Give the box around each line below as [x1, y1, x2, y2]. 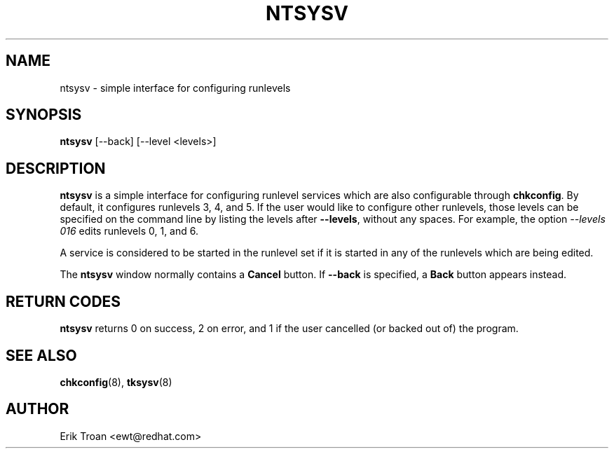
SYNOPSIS [6, 106, 82, 124]
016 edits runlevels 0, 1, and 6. [60, 225, 198, 238]
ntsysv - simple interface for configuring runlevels [60, 81, 291, 94]
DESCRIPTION [6, 159, 106, 177]
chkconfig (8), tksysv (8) [60, 376, 172, 388]
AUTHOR [6, 400, 69, 418]
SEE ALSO [6, 346, 77, 364]
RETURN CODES [6, 292, 121, 310]
